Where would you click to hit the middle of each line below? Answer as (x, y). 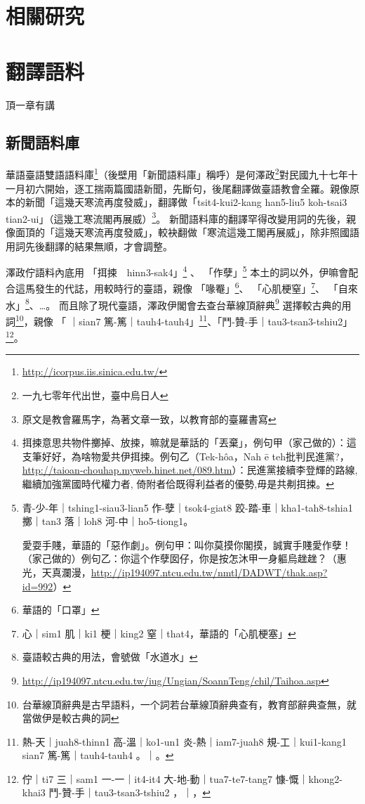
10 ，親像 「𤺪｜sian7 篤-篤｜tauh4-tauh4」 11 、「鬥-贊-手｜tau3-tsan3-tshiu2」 (184, 320)
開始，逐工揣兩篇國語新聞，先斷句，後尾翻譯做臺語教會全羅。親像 (197, 188)
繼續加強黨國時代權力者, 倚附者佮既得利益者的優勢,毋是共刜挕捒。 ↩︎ (178, 483)
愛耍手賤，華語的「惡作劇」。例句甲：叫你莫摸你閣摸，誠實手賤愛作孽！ (187, 544)
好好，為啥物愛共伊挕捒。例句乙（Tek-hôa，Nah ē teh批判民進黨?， (195, 456)
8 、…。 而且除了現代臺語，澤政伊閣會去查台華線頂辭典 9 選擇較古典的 (184, 304)
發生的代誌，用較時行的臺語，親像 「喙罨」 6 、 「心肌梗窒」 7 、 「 (186, 287)
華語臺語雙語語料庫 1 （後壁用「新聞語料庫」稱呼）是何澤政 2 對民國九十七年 (177, 173)
